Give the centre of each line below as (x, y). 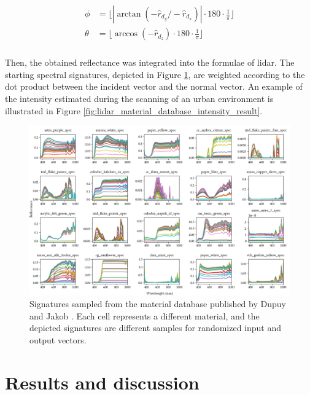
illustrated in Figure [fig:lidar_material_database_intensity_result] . (134, 110)
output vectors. (58, 340)
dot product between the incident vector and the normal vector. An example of (154, 86)
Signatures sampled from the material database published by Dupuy (158, 304)
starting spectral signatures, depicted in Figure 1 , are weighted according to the (155, 74)
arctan (129, 14)
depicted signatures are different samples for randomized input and (156, 328)
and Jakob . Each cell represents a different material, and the (145, 315)
